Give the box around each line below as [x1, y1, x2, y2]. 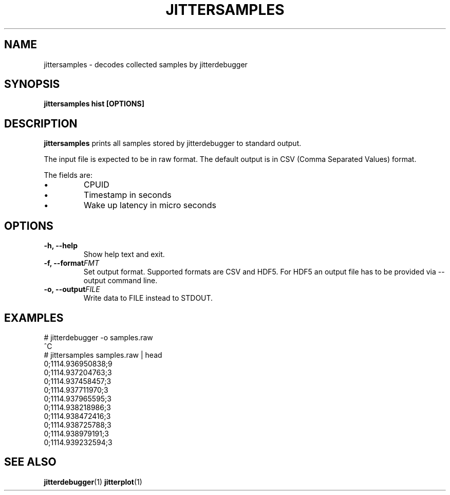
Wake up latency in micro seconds [84, 200, 216, 211]
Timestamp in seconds [84, 190, 172, 200]
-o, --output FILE [44, 285, 100, 294]
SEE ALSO [4, 455, 57, 469]
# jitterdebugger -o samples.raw [44, 333, 153, 342]
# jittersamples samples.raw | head [44, 350, 162, 359]
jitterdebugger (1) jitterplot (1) [44, 477, 142, 486]
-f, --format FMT [44, 259, 100, 268]
